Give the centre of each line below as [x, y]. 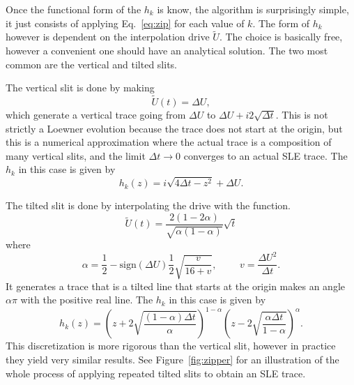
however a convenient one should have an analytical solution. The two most [167, 50]
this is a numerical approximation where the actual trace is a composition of [169, 142]
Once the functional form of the [74, 9]
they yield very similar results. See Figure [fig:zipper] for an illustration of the [172, 359]
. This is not [302, 114]
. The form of [281, 23]
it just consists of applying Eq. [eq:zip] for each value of [125, 23]
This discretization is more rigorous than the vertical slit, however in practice [171, 346]
